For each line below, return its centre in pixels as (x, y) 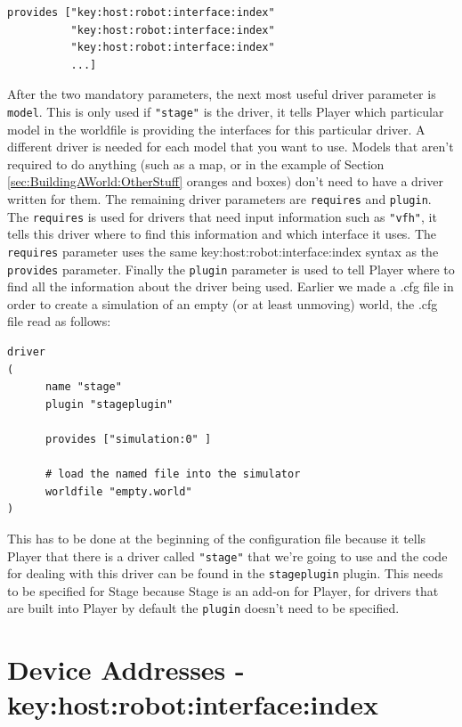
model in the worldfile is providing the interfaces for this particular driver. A (216, 129)
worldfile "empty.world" (118, 491)
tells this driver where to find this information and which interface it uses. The (222, 234)
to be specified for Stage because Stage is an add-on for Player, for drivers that (223, 590)
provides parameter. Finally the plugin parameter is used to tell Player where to (231, 269)
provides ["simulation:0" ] (128, 439)
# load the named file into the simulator (173, 474)
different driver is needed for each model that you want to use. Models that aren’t (231, 147)
